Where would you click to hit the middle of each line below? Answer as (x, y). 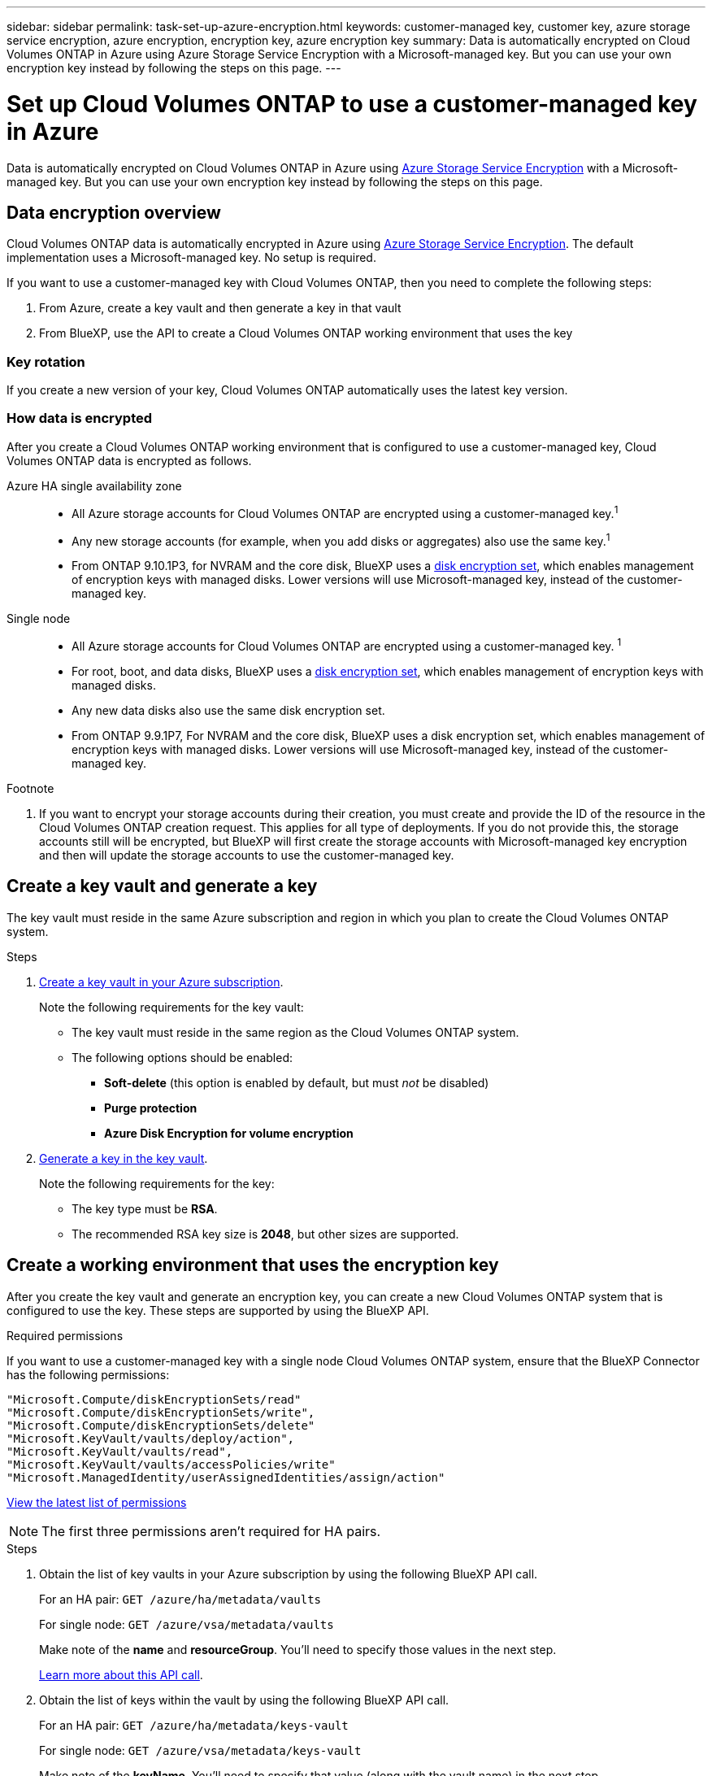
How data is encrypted (80, 418)
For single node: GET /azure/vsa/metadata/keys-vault (200, 1750)
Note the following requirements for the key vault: (171, 1007)
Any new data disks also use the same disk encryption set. (228, 710)
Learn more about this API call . (121, 1674)
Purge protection (151, 1108)
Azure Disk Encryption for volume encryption (229, 1133)
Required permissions (65, 1335)
